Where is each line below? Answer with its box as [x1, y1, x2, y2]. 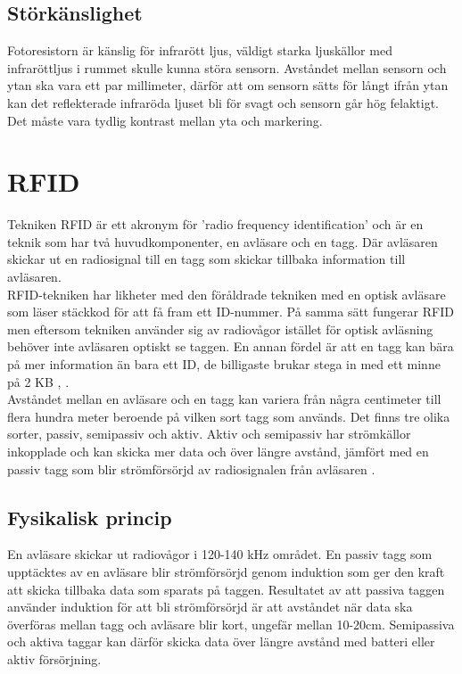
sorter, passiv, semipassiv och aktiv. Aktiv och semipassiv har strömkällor [7, 424, 411, 443]
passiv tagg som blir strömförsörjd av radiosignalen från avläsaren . [7, 459, 375, 478]
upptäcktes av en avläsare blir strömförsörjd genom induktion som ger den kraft [7, 563, 445, 580]
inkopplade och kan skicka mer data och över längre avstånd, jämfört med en [7, 442, 429, 461]
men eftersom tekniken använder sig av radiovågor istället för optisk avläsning [7, 319, 433, 338]
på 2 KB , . [7, 372, 70, 390]
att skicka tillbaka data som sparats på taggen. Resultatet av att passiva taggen [7, 579, 445, 598]
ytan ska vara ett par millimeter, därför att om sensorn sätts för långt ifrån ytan [7, 76, 449, 95]
